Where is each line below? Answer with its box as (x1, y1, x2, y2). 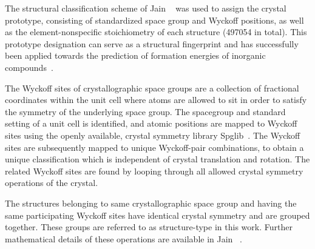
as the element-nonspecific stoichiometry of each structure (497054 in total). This (5, 25, 307, 38)
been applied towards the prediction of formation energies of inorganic (5, 49, 266, 62)
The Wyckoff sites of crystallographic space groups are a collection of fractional (5, 81, 299, 94)
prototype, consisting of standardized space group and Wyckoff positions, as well (5, 13, 304, 26)
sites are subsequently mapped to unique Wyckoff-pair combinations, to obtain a (5, 141, 304, 153)
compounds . (5, 61, 53, 73)
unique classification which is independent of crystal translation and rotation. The (5, 153, 310, 165)
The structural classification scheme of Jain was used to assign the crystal (5, 2, 286, 14)
